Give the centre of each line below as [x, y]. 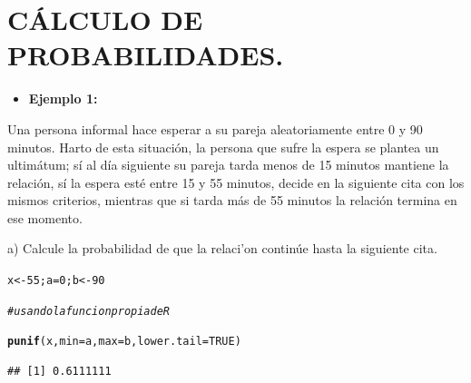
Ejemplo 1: [63, 98]
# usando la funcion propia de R [89, 311]
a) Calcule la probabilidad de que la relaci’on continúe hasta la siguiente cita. [222, 248]
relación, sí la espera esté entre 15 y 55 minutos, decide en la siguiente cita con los [236, 182]
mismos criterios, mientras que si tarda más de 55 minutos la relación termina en [232, 200]
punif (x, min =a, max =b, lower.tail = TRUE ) [124, 342]
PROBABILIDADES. [146, 55]
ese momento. [45, 217]
